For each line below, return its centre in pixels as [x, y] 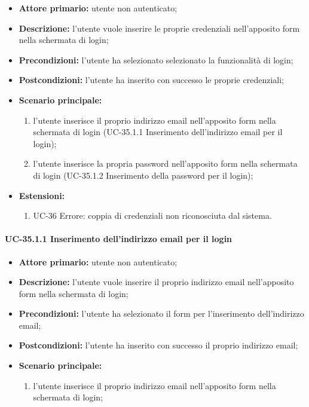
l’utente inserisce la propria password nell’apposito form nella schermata [165, 163]
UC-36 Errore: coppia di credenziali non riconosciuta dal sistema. [152, 215]
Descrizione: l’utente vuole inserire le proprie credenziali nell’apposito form [159, 28]
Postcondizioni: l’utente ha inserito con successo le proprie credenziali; [151, 80]
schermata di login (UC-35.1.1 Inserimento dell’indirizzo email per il [158, 132]
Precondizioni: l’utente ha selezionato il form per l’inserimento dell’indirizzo [161, 313]
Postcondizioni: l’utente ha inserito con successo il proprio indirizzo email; [158, 345]
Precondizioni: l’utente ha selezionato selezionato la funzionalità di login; [156, 59]
